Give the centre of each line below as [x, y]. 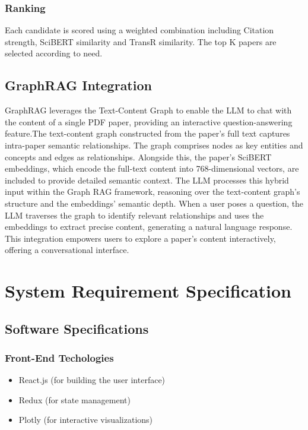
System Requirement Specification [148, 291]
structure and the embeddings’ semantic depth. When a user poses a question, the [154, 203]
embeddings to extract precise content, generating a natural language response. [149, 227]
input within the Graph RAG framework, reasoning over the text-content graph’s [153, 192]
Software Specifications [77, 328]
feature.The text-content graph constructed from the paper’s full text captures [147, 133]
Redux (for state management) [74, 399]
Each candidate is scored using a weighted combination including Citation [139, 30]
